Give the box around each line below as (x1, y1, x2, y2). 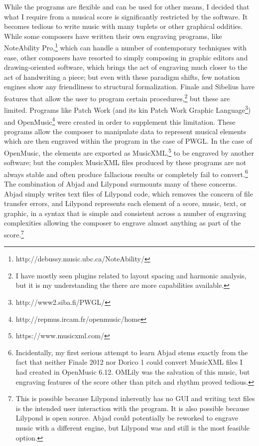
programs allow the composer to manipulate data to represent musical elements (4, 126, 247, 136)
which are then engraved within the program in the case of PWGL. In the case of (4, 136, 253, 146)
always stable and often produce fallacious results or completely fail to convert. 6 (4, 167, 248, 179)
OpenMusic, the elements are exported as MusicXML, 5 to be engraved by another (4, 146, 254, 158)
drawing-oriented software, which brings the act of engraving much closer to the (4, 62, 248, 72)
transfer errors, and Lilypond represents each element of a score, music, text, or (4, 198, 247, 209)
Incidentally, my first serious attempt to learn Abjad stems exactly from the (15, 347, 248, 357)
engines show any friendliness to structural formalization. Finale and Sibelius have (4, 81, 255, 92)
